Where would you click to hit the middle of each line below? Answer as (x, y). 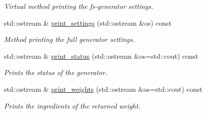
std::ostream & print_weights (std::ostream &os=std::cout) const (103, 89)
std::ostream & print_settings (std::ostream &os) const (88, 22)
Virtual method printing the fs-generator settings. (79, 6)
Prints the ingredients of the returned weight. (72, 105)
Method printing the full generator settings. (69, 39)
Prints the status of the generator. (56, 72)
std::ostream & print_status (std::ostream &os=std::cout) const (101, 56)
